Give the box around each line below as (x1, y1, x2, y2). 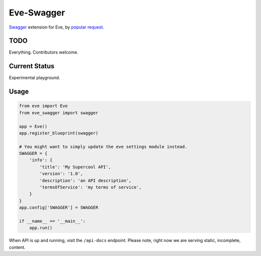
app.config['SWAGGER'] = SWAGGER (19, 205, 99, 211)
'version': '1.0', (39, 171, 83, 177)
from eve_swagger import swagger (19, 110, 99, 116)
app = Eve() (19, 123, 48, 129)
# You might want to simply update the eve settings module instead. (19, 144, 188, 150)
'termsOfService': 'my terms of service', (39, 184, 142, 190)
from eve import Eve (19, 103, 68, 109)
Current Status (9, 62, 55, 70)
